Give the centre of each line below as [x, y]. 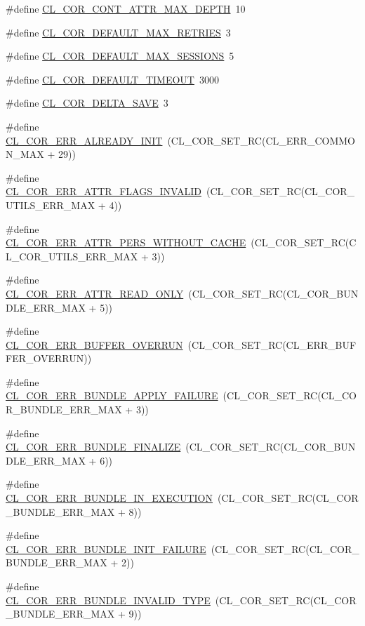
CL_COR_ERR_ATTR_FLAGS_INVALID [104, 191]
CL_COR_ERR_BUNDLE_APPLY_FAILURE [112, 395]
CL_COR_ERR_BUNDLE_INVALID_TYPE [108, 600]
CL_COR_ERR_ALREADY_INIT [84, 140]
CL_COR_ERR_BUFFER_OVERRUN [94, 344]
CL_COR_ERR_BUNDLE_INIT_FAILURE [106, 548]
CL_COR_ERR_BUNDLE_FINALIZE [93, 447]
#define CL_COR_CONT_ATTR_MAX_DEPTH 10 [126, 8]
